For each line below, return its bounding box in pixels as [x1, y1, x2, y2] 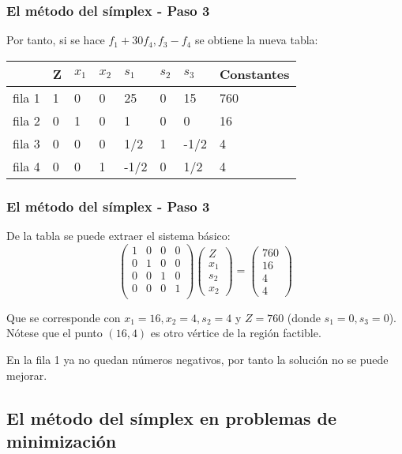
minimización [6, 429, 117, 452]
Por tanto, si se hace [6, 32, 105, 48]
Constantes [219, 64, 290, 83]
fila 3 [13, 133, 40, 152]
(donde [287, 309, 321, 325]
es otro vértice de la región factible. [150, 325, 321, 341]
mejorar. [6, 366, 47, 383]
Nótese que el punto [6, 325, 103, 341]
